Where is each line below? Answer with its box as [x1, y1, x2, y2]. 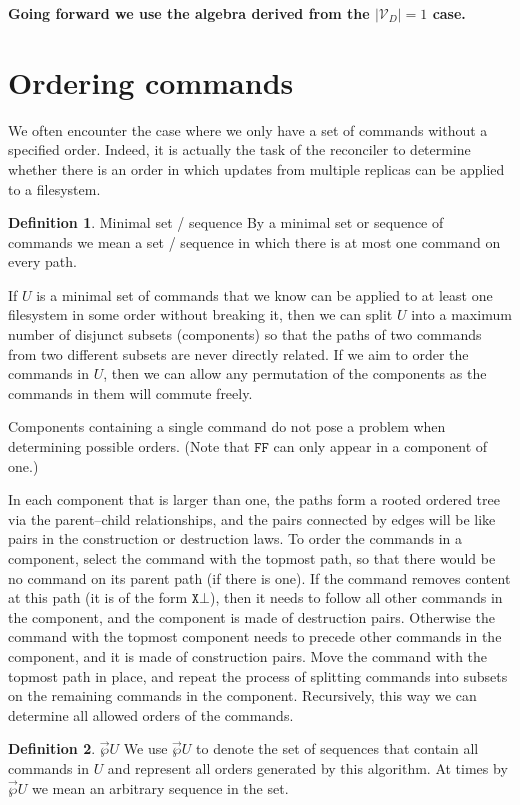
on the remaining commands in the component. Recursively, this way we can [8, 685, 477, 706]
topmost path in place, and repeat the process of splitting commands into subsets [8, 665, 508, 686]
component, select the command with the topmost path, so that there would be [8, 548, 496, 568]
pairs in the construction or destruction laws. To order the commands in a [8, 528, 463, 549]
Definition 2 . [8, 738, 96, 759]
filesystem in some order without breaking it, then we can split [8, 304, 393, 325]
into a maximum [411, 304, 512, 325]
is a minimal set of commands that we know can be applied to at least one [36, 284, 493, 305]
